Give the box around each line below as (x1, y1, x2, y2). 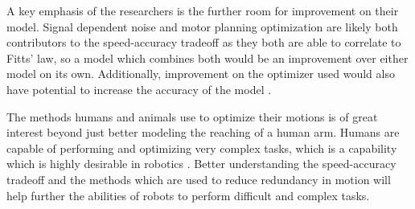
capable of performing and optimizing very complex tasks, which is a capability (6, 139, 397, 156)
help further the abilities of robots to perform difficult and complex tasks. (6, 186, 370, 203)
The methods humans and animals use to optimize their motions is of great (6, 108, 378, 125)
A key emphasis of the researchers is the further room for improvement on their (6, 2, 399, 18)
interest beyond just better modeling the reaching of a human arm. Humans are (6, 124, 400, 141)
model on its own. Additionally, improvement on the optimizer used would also (6, 65, 395, 82)
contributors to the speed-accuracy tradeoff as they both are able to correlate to (6, 34, 401, 51)
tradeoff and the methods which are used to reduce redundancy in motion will (6, 170, 391, 187)
